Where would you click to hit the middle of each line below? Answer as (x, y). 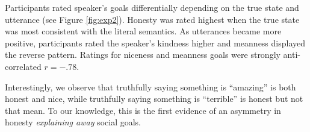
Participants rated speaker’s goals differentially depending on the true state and (152, 7)
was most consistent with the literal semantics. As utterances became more (143, 31)
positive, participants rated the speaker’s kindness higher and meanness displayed (155, 42)
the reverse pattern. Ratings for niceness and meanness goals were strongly (143, 55)
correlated (23, 66)
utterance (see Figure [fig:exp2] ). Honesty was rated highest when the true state (152, 19)
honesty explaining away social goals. (73, 122)
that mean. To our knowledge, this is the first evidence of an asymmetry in (143, 110)
